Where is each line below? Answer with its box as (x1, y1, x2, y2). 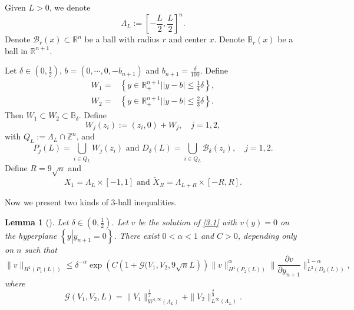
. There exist (114, 229, 160, 241)
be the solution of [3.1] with (138, 215, 237, 228)
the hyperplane (5, 229, 57, 241)
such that (24, 243, 57, 255)
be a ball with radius (84, 33, 160, 45)
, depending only (237, 229, 297, 241)
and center (168, 33, 207, 45)
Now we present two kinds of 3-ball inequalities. (5, 195, 177, 208)
